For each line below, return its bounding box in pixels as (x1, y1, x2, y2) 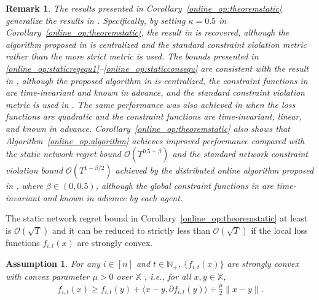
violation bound (6, 164, 63, 177)
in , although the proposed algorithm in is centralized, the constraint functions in (6, 74, 308, 87)
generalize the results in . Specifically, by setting (6, 13, 186, 26)
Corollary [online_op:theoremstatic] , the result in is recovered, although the (6, 26, 289, 39)
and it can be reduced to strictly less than (52, 223, 210, 236)
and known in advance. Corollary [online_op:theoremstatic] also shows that (6, 121, 290, 134)
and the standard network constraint (172, 147, 308, 160)
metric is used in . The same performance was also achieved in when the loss (6, 98, 296, 110)
